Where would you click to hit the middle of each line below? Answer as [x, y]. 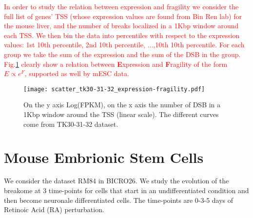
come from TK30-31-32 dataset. [71, 124]
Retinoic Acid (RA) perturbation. [54, 209]
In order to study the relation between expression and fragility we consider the [121, 6]
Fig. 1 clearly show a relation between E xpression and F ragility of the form [116, 64]
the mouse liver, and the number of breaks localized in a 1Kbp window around [121, 26]
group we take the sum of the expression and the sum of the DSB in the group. [122, 54]
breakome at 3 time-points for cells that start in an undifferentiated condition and [126, 190]
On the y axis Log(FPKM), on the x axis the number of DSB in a [122, 105]
